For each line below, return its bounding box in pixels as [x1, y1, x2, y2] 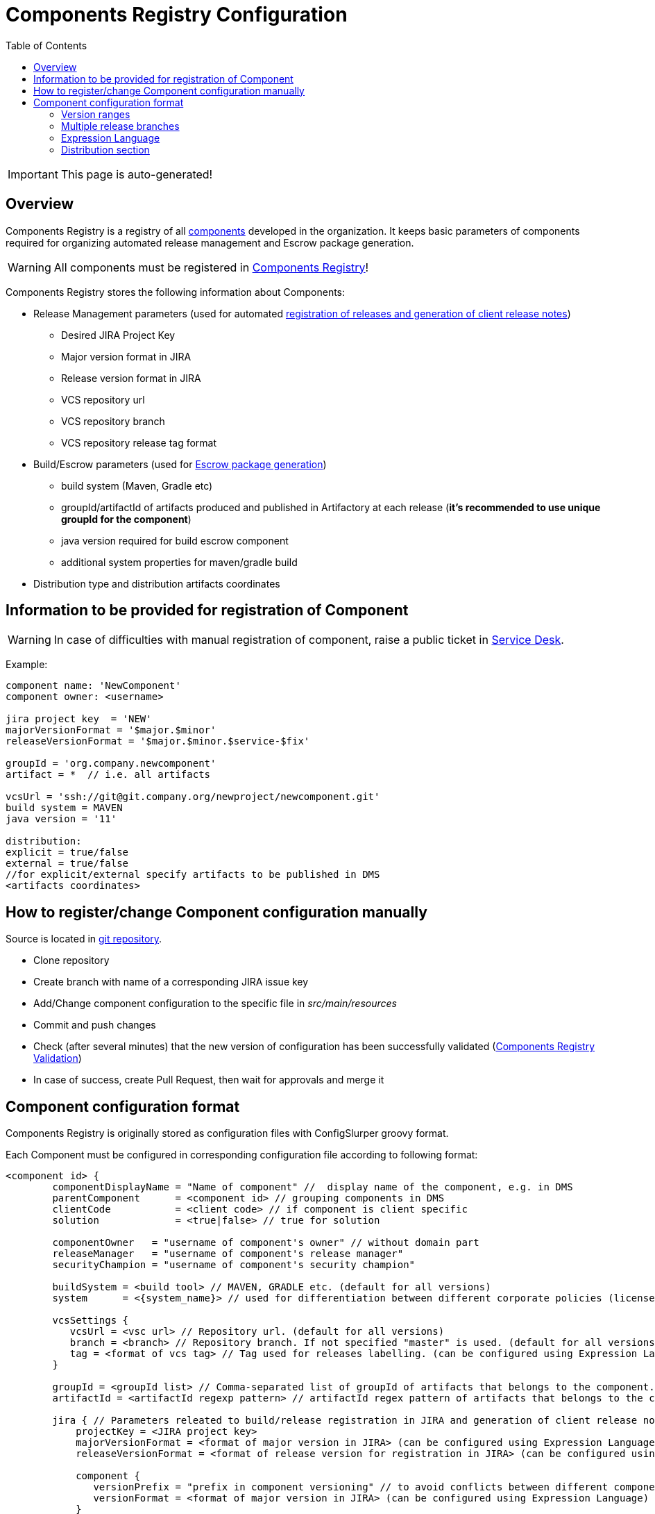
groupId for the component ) [61, 513, 192, 525]
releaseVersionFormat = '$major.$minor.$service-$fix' [6, 735, 310, 747]
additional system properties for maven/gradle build [61, 556, 298, 568]
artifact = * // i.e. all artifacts [6, 769, 211, 781]
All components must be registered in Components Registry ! [53, 260, 369, 274]
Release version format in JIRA [61, 372, 201, 384]
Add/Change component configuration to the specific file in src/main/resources [33, 997, 397, 1010]
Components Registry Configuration [6, 3, 348, 26]
